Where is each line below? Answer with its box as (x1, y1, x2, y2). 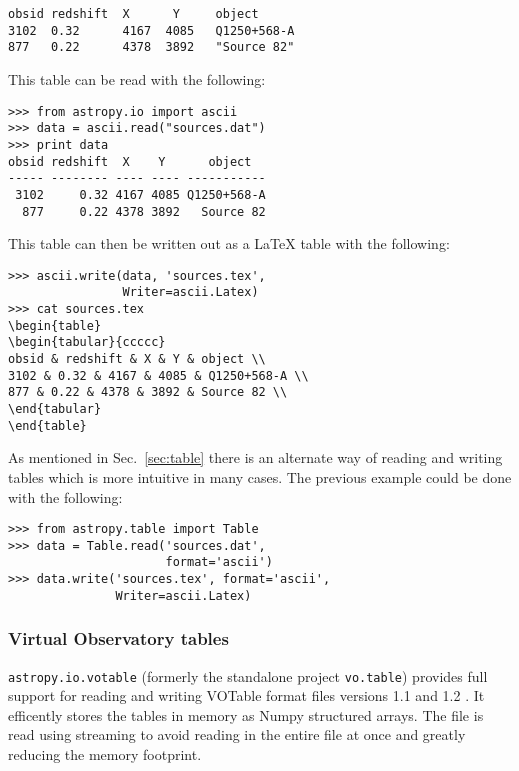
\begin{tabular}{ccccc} (8, 335, 166, 350)
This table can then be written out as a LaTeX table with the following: (8, 233, 450, 254)
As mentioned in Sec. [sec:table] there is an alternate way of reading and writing (8, 447, 503, 468)
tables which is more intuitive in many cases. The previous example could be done (8, 466, 512, 487)
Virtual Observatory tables (8, 626, 229, 651)
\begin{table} (8, 318, 102, 333)
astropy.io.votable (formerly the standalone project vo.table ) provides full (8, 665, 488, 686)
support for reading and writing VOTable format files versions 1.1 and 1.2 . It (8, 685, 485, 706)
